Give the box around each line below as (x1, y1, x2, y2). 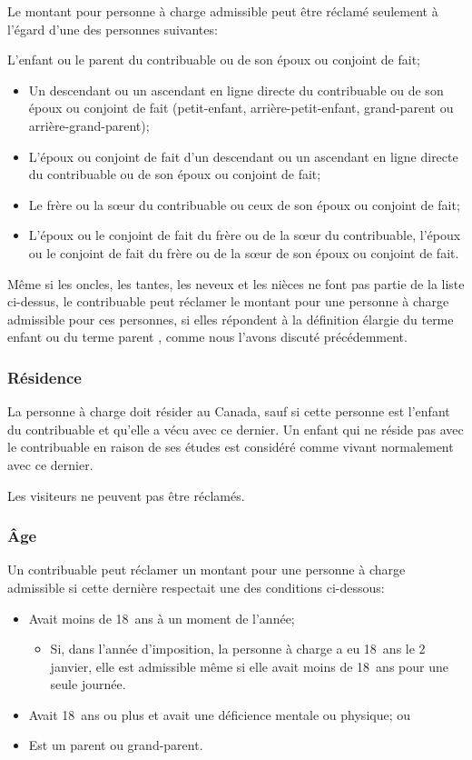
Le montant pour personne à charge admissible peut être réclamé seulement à (7, 2, 438, 20)
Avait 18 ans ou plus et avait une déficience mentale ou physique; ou (28, 705, 411, 724)
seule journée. (50, 675, 126, 694)
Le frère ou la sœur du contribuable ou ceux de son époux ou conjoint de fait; (28, 195, 460, 214)
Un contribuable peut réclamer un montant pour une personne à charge (7, 560, 406, 579)
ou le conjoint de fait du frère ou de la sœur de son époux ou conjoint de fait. (28, 243, 459, 262)
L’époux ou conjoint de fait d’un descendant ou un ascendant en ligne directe (28, 146, 458, 165)
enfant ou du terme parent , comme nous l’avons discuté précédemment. (7, 327, 408, 346)
